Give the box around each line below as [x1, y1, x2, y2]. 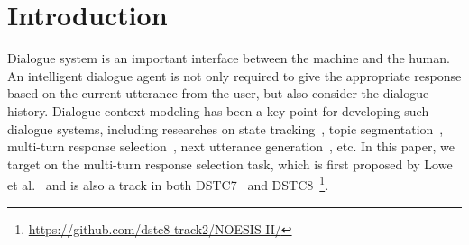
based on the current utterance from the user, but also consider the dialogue [7, 84, 429, 103]
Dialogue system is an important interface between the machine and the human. [7, 49, 450, 68]
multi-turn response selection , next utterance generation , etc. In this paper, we [7, 137, 455, 156]
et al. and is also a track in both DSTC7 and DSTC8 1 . [7, 173, 329, 194]
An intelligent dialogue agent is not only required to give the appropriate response [7, 66, 462, 85]
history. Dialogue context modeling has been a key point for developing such [7, 101, 429, 120]
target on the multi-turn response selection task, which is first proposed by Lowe [7, 154, 453, 173]
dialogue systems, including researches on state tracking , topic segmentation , [7, 119, 444, 138]
